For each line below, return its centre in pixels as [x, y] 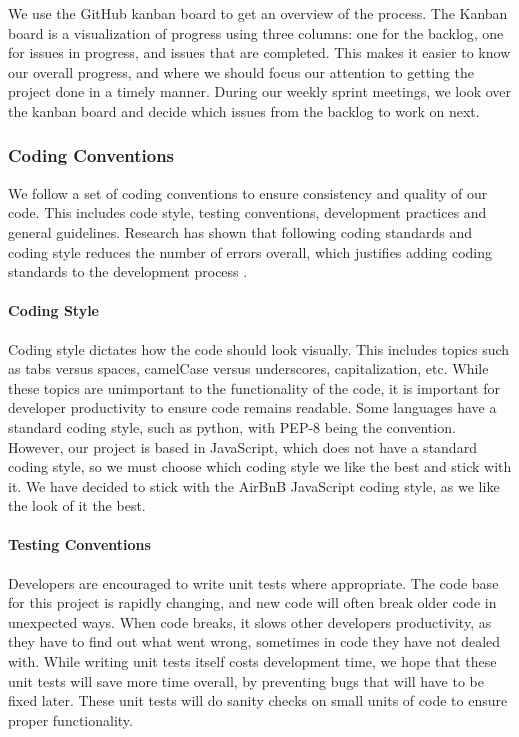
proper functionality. [70, 719]
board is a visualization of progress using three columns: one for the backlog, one [256, 32]
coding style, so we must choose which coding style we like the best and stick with [260, 466]
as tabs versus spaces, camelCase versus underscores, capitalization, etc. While [248, 368]
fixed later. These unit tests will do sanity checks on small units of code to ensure [258, 700]
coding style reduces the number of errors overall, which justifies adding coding [250, 251]
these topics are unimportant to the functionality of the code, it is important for [254, 387]
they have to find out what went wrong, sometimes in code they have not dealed [254, 641]
